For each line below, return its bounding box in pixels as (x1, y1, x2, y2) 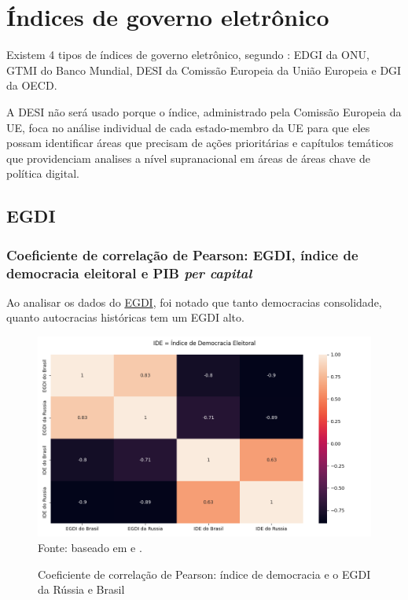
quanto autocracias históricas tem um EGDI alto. (6, 309, 244, 326)
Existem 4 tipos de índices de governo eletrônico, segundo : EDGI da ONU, (6, 46, 369, 63)
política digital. (6, 165, 79, 182)
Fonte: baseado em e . (38, 539, 142, 555)
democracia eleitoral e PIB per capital (6, 263, 252, 282)
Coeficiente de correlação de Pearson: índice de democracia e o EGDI (38, 565, 371, 582)
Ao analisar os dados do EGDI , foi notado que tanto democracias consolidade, (6, 293, 382, 310)
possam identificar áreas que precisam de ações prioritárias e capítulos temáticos (6, 134, 394, 151)
